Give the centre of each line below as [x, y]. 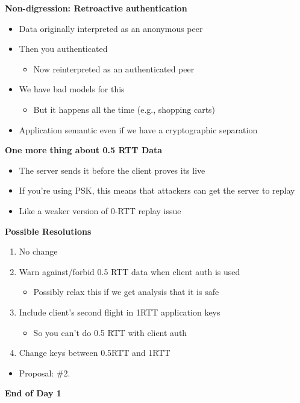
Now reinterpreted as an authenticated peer [114, 68]
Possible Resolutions [48, 231]
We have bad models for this [72, 89]
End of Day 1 [33, 393]
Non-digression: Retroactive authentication [96, 8]
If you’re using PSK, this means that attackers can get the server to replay [157, 190]
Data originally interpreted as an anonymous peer [111, 28]
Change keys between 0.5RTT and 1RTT [95, 353]
